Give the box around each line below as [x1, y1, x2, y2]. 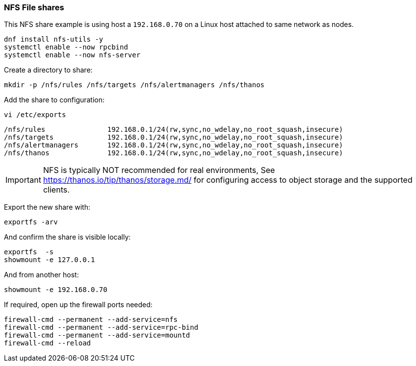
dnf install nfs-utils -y [4, 35, 104, 44]
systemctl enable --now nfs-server [4, 51, 141, 59]
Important [5, 175, 41, 185]
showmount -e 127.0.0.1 [4, 256, 95, 264]
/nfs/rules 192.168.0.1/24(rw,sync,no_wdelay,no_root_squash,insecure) [4, 125, 343, 134]
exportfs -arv [4, 218, 58, 226]
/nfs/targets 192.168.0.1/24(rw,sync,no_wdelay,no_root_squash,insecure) [4, 133, 343, 142]
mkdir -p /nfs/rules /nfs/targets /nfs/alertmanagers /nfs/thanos [4, 81, 265, 89]
